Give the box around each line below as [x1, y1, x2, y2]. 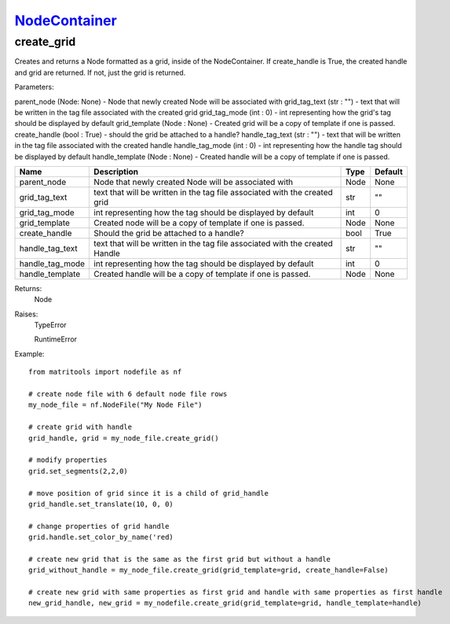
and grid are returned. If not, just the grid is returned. [14, 68, 186, 77]
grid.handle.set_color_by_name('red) [28, 533, 174, 542]
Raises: [14, 309, 38, 319]
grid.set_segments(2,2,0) [28, 467, 129, 475]
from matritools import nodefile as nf [28, 367, 182, 377]
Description [93, 166, 139, 177]
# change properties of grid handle [28, 522, 170, 530]
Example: [14, 349, 45, 358]
